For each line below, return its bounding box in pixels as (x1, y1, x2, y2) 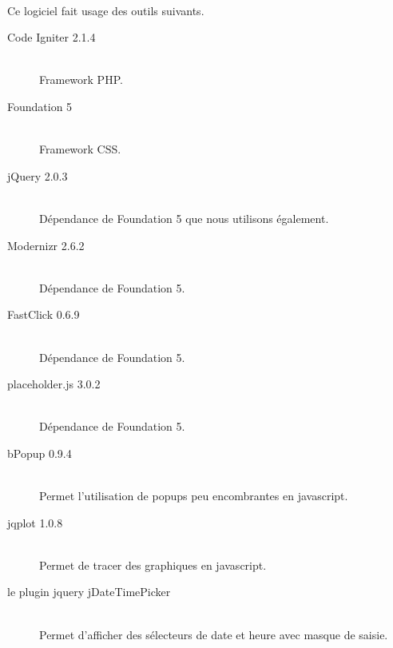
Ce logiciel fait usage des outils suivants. (7, 2, 204, 18)
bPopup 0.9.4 (7, 444, 72, 461)
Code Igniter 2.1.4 (7, 29, 96, 46)
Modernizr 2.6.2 (7, 237, 85, 253)
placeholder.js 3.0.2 (7, 376, 101, 392)
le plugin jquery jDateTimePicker (7, 583, 171, 600)
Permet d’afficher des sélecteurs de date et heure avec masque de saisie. (39, 626, 388, 642)
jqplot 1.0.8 (7, 514, 63, 531)
